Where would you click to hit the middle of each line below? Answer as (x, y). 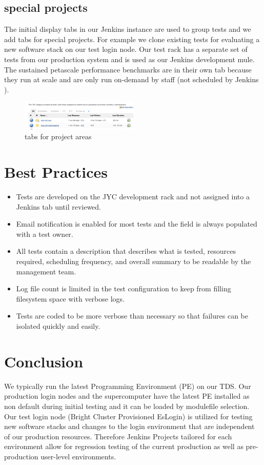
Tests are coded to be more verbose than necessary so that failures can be (132, 316)
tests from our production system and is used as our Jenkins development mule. (129, 59)
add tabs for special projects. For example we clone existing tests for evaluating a (132, 39)
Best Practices (56, 172)
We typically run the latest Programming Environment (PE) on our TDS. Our (128, 386)
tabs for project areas (58, 136)
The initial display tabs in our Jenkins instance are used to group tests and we (128, 29)
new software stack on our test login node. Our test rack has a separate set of (126, 49)
